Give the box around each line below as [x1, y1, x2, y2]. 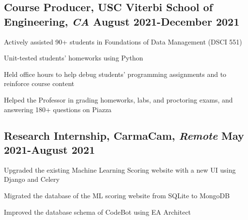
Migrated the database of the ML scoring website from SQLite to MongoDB [4, 190, 230, 200]
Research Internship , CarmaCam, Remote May [4, 128, 244, 143]
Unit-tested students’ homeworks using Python [4, 53, 143, 63]
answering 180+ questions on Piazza [4, 104, 112, 114]
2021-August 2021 [4, 142, 95, 157]
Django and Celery [4, 174, 60, 184]
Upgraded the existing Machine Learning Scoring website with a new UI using [4, 164, 236, 175]
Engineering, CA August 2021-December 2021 [4, 14, 240, 29]
